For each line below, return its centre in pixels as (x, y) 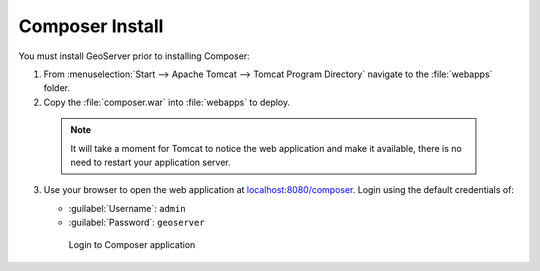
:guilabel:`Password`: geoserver (136, 222)
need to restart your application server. (151, 162)
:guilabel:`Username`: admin (127, 208)
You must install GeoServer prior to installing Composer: (134, 56)
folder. (56, 88)
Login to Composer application (132, 245)
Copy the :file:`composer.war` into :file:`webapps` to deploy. (166, 102)
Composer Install (91, 26)
